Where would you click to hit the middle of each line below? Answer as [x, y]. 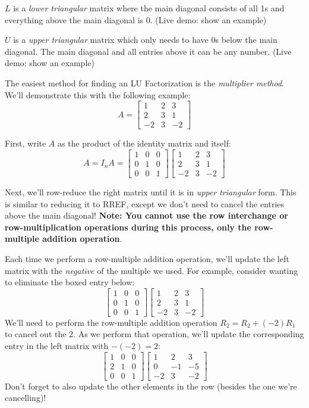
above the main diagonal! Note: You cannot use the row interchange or [146, 215]
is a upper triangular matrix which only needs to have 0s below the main [145, 40]
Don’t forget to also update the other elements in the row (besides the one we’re [151, 386]
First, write [26, 143]
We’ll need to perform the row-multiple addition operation [111, 322]
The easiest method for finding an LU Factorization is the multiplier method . [144, 82]
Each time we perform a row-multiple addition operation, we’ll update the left [147, 258]
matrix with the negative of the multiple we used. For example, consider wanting [152, 270]
